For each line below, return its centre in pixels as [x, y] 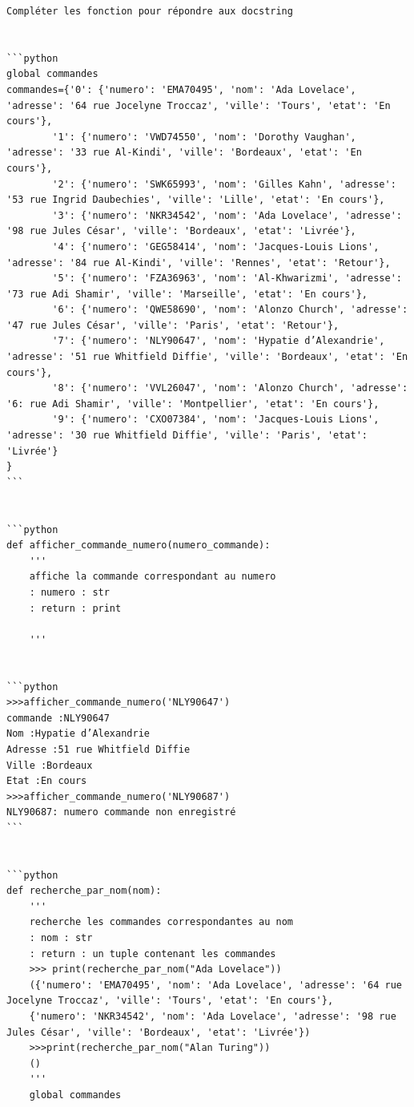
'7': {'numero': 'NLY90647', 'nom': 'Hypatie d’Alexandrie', [219, 341]
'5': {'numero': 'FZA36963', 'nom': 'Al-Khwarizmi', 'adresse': [227, 279]
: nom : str [61, 938]
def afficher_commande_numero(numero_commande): [139, 545]
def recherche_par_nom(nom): [84, 891]
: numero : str [69, 592]
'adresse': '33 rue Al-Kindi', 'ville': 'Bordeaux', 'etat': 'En [184, 153]
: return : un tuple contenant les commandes [153, 953]
